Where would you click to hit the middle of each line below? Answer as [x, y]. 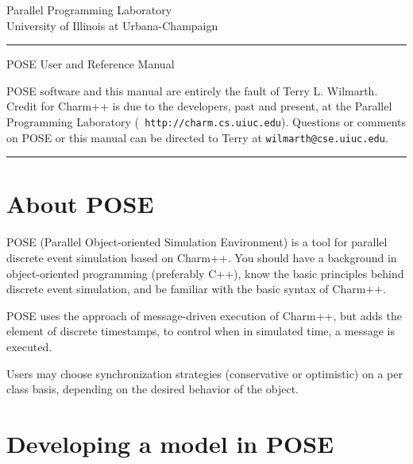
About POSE [80, 204]
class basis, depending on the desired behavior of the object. [152, 389]
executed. [29, 346]
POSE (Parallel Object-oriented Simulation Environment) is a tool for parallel [197, 242]
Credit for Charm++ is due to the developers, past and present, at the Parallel [199, 106]
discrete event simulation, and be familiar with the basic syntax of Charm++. [196, 289]
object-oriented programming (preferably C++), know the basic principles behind [205, 273]
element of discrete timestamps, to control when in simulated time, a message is [201, 331]
